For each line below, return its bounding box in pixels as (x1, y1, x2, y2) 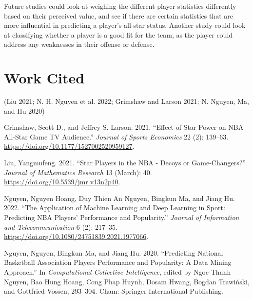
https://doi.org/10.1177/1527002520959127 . (4, 141, 135, 151)
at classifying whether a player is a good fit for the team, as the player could (4, 29, 233, 40)
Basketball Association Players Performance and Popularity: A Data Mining (4, 257, 232, 267)
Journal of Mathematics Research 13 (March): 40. (4, 167, 152, 177)
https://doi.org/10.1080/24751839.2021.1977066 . (4, 231, 149, 241)
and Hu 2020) (4, 105, 45, 116)
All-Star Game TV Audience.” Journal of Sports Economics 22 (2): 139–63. (4, 131, 229, 141)
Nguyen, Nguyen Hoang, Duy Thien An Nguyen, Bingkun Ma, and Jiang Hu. (4, 193, 235, 203)
